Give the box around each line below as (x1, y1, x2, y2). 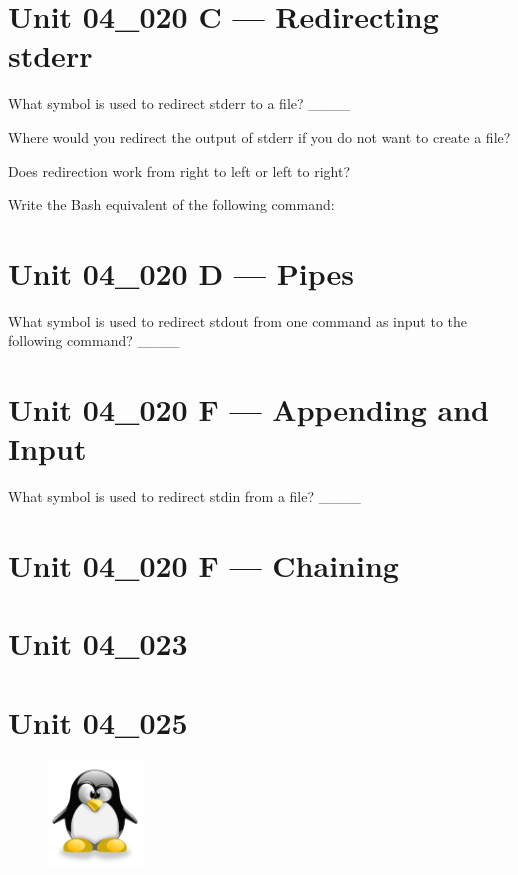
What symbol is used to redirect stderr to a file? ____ (8, 93, 351, 114)
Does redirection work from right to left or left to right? (8, 160, 350, 181)
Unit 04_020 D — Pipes (8, 252, 354, 293)
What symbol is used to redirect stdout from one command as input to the (8, 310, 467, 331)
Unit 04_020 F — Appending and (8, 389, 489, 430)
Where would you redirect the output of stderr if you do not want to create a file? (8, 126, 511, 147)
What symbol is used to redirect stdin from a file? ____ (8, 486, 361, 507)
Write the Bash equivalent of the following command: (8, 194, 335, 215)
